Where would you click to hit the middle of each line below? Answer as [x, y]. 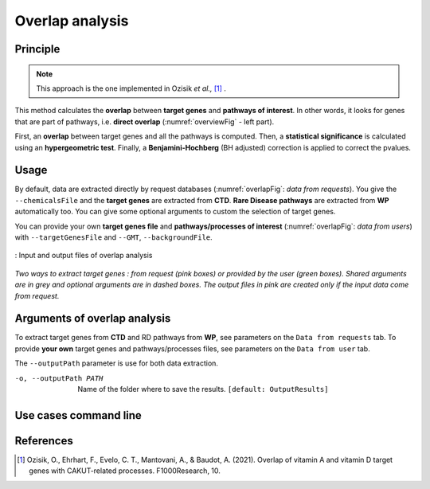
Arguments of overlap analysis [93, 319]
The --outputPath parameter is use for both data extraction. [117, 363]
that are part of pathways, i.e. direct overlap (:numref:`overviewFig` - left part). [145, 121]
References [44, 441]
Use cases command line [78, 415]
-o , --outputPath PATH [59, 378]
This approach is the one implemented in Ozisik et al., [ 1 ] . [131, 88]
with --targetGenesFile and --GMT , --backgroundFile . [113, 237]
